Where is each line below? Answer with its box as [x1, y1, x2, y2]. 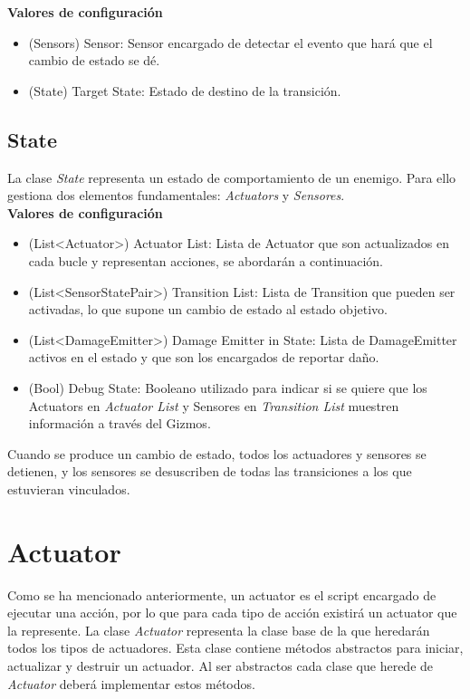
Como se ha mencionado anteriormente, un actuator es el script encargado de [7, 585, 436, 604]
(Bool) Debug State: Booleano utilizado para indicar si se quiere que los [28, 378, 427, 397]
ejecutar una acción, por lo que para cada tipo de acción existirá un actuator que [7, 603, 457, 622]
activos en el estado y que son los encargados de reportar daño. [28, 348, 379, 367]
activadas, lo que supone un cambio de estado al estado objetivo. [28, 300, 388, 319]
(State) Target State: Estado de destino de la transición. [28, 81, 341, 100]
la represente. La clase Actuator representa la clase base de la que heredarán [7, 620, 430, 639]
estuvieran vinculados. [7, 479, 130, 498]
